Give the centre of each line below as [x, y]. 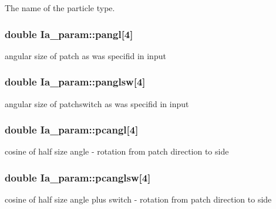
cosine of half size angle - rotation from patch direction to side [117, 151]
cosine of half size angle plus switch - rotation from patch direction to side [138, 199]
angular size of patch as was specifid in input [85, 55]
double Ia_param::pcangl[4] [72, 130]
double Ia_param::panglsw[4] [75, 82]
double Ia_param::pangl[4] [69, 34]
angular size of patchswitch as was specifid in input [97, 103]
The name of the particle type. [60, 8]
